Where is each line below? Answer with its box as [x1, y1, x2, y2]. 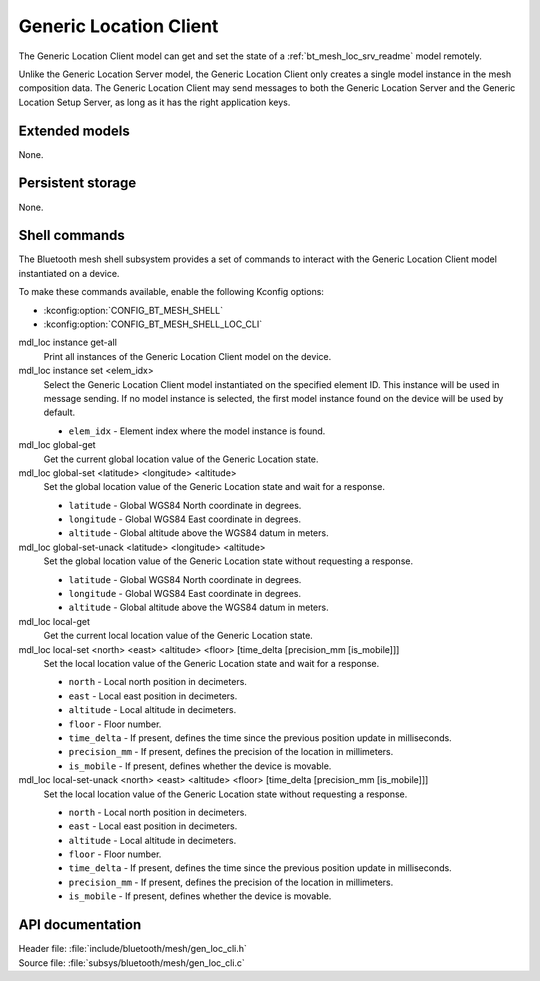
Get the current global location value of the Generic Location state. [43, 453, 319, 465]
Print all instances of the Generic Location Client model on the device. [43, 350, 332, 362]
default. [43, 406, 76, 419]
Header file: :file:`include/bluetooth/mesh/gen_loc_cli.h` [18, 943, 247, 955]
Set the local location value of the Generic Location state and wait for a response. [43, 657, 380, 669]
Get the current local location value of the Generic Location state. [43, 630, 314, 642]
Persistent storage [18, 175, 137, 192]
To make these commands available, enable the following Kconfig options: [18, 286, 325, 298]
